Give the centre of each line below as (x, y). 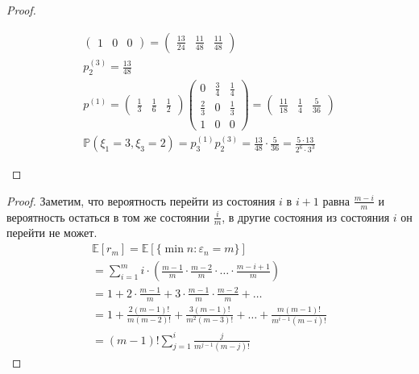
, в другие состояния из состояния (306, 216)
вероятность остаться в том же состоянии (108, 216)
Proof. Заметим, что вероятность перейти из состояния (141, 200)
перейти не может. (52, 233)
